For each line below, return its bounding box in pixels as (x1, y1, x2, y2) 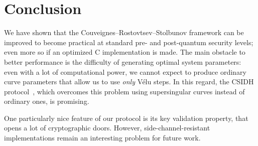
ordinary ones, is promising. (4, 96, 89, 106)
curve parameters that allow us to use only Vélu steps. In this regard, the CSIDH (4, 76, 254, 87)
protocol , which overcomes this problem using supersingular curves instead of (4, 86, 245, 96)
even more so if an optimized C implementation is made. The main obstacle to (4, 47, 245, 57)
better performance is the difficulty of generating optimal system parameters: (4, 56, 241, 67)
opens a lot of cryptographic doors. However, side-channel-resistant (4, 122, 210, 133)
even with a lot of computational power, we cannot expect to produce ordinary (4, 66, 246, 77)
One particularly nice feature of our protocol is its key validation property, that (4, 112, 248, 123)
